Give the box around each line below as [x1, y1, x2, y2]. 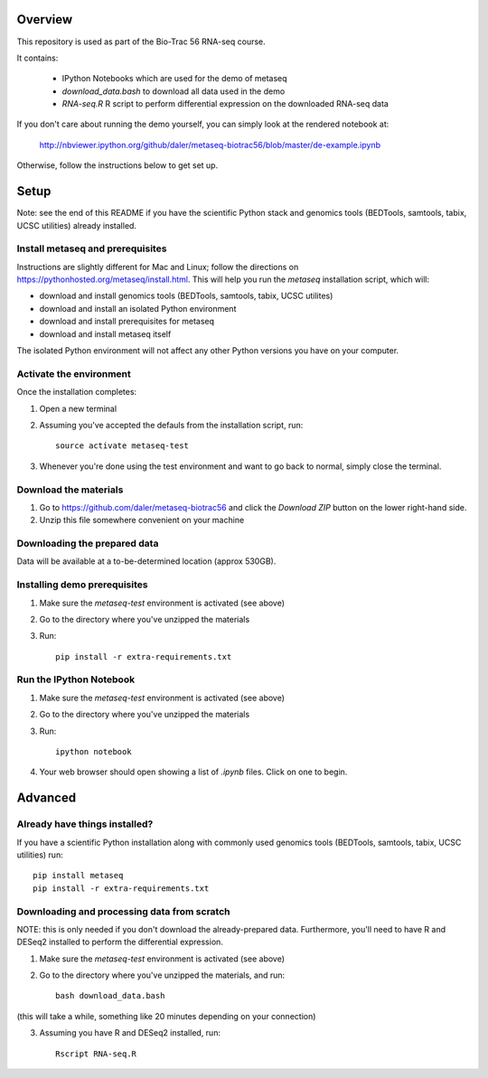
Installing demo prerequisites [16, 578, 148, 591]
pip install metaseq [33, 870, 124, 881]
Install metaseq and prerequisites [16, 242, 167, 255]
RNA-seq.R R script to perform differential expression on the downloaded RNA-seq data [61, 98, 389, 109]
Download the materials [16, 483, 124, 496]
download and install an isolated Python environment [39, 303, 237, 314]
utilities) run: [16, 849, 63, 860]
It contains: [16, 52, 59, 63]
